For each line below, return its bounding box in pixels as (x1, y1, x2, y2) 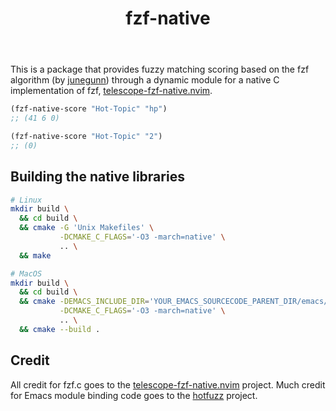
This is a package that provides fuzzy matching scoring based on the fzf (10, 63, 310, 76)
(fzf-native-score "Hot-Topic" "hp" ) (10, 104, 168, 114)
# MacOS (10, 268, 43, 279)
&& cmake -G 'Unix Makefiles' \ (19, 223, 155, 233)
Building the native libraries (10, 168, 185, 186)
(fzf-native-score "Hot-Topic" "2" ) (10, 131, 163, 141)
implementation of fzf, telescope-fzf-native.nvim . (10, 85, 213, 97)
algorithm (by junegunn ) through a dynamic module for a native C (10, 74, 280, 86)
